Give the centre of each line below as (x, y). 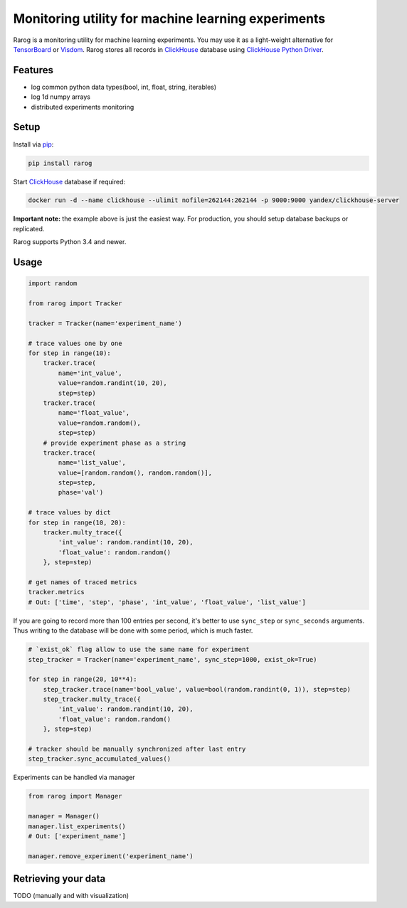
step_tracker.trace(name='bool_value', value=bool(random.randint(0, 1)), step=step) (197, 689)
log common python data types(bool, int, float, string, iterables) (124, 87)
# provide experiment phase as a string (115, 443)
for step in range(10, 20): (77, 522)
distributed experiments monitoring (83, 107)
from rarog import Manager (75, 796)
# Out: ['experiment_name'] (77, 836)
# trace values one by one (75, 343)
